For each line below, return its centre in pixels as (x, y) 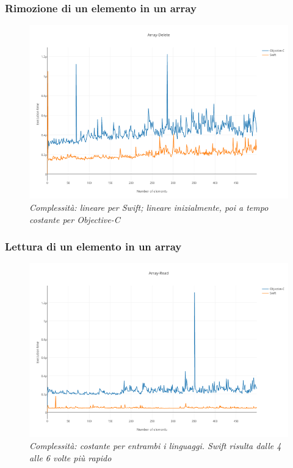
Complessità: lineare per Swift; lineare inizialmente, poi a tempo (149, 207)
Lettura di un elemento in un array (93, 246)
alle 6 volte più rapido (71, 457)
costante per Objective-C (75, 219)
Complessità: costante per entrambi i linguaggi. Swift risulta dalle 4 (155, 446)
